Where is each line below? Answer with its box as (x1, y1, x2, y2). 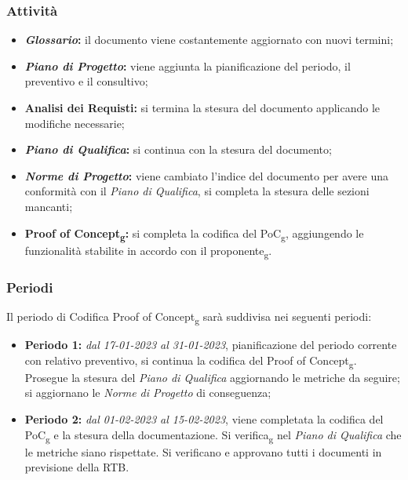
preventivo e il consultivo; (24, 73, 148, 89)
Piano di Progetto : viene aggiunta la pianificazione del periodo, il (24, 57, 351, 74)
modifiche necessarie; (24, 115, 125, 131)
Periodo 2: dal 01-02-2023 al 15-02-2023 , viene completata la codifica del (24, 411, 384, 427)
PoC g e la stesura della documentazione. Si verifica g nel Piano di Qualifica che (24, 426, 402, 445)
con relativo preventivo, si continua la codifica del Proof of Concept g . (24, 351, 357, 370)
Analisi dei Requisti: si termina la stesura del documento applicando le (24, 100, 380, 115)
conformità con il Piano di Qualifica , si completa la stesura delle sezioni (24, 183, 370, 199)
